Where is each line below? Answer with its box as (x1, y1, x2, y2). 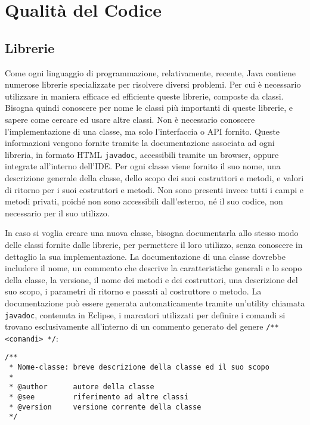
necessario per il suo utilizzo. (5, 206, 110, 219)
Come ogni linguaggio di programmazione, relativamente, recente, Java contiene (5, 66, 296, 79)
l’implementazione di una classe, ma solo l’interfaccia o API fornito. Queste (5, 125, 280, 137)
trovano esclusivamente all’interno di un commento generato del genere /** (5, 320, 279, 333)
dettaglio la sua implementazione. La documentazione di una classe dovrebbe (5, 250, 286, 262)
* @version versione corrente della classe (9, 402, 201, 411)
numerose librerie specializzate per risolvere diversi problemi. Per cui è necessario (5, 78, 301, 91)
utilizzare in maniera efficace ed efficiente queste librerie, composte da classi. (5, 89, 284, 102)
